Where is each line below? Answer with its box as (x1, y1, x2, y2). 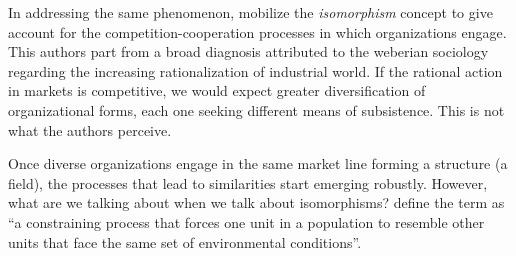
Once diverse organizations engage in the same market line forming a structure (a (8, 153, 508, 174)
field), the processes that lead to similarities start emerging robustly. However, (8, 172, 488, 193)
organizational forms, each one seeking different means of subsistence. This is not (8, 99, 505, 120)
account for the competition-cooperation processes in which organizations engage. (8, 21, 507, 42)
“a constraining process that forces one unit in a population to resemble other (8, 211, 485, 232)
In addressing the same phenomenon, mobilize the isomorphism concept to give (8, 2, 493, 22)
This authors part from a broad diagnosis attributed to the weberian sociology (8, 41, 489, 62)
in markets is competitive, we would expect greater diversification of (8, 80, 426, 101)
